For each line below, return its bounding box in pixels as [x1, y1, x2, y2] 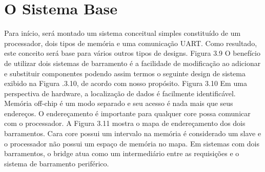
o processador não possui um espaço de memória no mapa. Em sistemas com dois [4, 138, 259, 148]
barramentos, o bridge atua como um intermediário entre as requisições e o [4, 148, 239, 159]
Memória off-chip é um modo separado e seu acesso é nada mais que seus [4, 98, 233, 109]
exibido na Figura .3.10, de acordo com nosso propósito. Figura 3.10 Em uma [4, 78, 247, 89]
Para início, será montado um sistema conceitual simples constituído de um [4, 28, 241, 38]
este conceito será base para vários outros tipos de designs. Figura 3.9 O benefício [4, 48, 260, 58]
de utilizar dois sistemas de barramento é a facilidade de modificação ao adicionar [4, 57, 261, 68]
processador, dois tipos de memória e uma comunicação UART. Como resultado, [4, 37, 257, 48]
